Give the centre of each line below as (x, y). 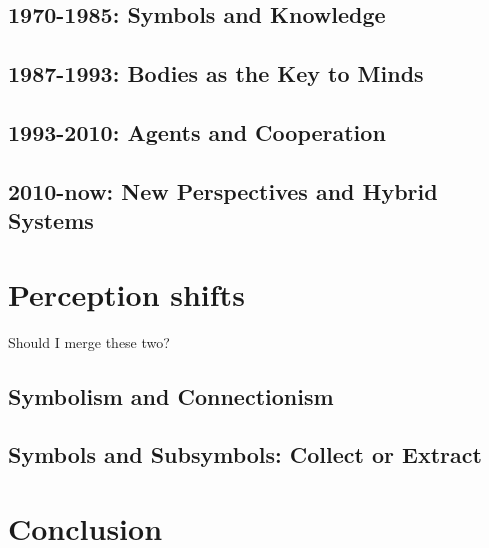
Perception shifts (126, 293)
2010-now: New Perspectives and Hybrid (223, 190)
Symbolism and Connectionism (171, 395)
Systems (51, 220)
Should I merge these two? (89, 341)
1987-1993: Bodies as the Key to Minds (216, 73)
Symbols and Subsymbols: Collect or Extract (245, 454)
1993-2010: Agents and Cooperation (197, 131)
